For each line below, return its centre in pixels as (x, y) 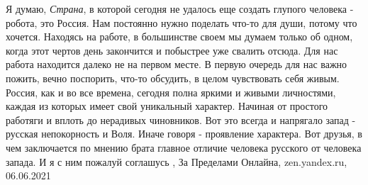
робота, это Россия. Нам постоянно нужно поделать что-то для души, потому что (182, 22)
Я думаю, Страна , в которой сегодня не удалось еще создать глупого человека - (180, 9)
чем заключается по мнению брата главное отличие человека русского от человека (184, 147)
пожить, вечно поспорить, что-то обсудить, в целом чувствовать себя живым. (173, 78)
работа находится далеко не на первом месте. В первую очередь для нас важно (177, 64)
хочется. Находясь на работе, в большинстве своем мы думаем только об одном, (179, 37)
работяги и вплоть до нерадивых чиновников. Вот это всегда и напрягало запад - (181, 119)
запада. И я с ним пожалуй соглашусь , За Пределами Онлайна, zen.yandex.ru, (177, 161)
